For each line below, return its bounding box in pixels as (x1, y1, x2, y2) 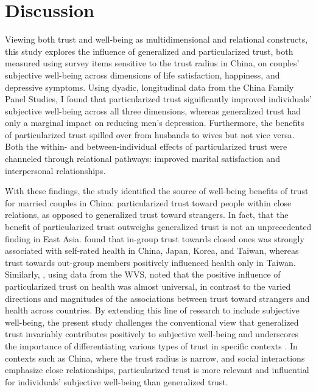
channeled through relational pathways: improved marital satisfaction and (5, 152, 280, 165)
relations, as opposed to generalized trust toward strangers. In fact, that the (5, 208, 289, 221)
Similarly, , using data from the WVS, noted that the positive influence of (5, 268, 281, 281)
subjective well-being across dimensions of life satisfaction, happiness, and (5, 68, 280, 81)
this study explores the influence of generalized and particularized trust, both (5, 44, 293, 57)
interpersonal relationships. (5, 164, 106, 177)
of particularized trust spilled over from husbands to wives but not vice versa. (5, 128, 295, 141)
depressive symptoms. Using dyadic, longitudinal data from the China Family (5, 80, 294, 93)
